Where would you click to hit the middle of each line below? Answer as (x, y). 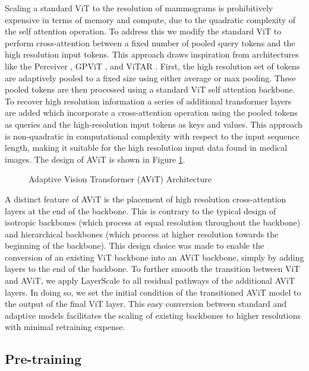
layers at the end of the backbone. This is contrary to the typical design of (141, 210)
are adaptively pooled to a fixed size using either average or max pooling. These (150, 77)
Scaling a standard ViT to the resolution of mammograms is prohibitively (139, 8)
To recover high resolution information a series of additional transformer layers (148, 101)
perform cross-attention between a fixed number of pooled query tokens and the (150, 42)
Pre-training (43, 359)
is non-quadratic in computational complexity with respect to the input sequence (152, 136)
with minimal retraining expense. (65, 327)
